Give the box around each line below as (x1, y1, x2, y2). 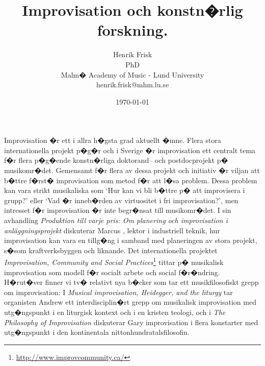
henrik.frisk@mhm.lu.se (96, 79, 169, 90)
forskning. (97, 19, 168, 40)
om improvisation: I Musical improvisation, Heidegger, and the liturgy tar (4, 286, 233, 297)
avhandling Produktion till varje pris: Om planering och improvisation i (4, 215, 228, 226)
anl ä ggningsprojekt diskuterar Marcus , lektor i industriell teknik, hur (4, 225, 220, 235)
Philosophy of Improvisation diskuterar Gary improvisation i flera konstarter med (4, 316, 258, 327)
